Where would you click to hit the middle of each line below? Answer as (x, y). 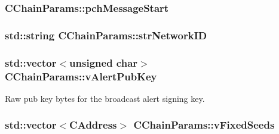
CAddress (93, 125)
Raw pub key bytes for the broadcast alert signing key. (105, 98)
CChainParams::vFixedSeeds (204, 125)
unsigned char (104, 62)
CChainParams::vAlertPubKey (81, 76)
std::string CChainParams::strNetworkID (106, 35)
